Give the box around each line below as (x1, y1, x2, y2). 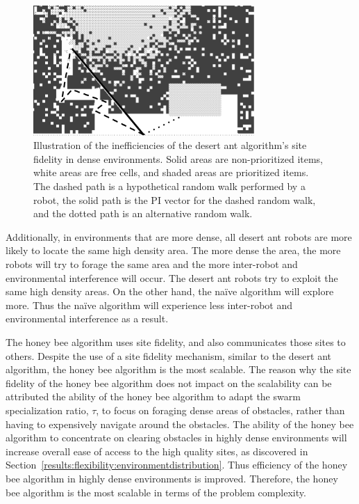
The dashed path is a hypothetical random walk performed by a (33, 179, 306, 194)
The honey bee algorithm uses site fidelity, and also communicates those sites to (6, 335, 346, 349)
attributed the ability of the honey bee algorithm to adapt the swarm (6, 389, 301, 404)
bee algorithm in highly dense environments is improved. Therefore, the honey (6, 471, 338, 485)
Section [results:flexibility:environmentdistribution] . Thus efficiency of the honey (6, 457, 348, 472)
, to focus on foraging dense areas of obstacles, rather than (96, 402, 345, 417)
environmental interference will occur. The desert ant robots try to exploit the (6, 270, 338, 285)
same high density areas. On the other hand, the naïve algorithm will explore (6, 284, 334, 299)
